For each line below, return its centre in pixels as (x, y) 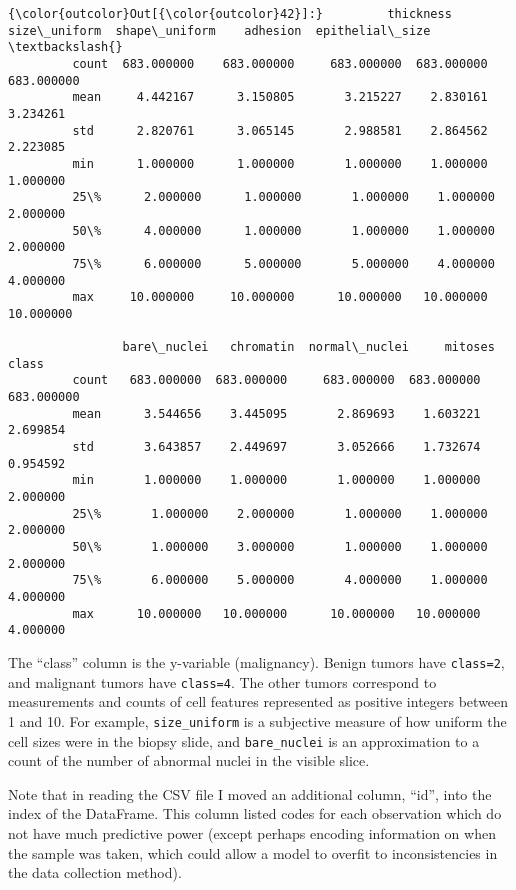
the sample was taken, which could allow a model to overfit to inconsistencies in (253, 852)
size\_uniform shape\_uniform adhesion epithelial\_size (219, 30)
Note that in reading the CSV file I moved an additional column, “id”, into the (250, 793)
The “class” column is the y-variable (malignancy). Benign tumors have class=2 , (256, 661)
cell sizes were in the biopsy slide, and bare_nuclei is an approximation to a (244, 740)
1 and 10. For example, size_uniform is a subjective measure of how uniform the (257, 720)
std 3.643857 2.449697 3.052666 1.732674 (276, 447)
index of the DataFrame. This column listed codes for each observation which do (255, 813)
